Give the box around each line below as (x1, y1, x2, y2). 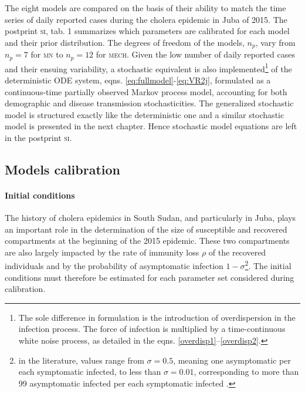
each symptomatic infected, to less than (18, 365, 161, 378)
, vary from (255, 36, 296, 48)
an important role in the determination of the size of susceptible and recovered (5, 223, 287, 235)
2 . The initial (245, 258, 292, 272)
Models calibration (5, 160, 121, 178)
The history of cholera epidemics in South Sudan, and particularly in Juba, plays (5, 211, 296, 224)
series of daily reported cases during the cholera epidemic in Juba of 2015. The (5, 13, 287, 25)
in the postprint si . (5, 131, 72, 143)
